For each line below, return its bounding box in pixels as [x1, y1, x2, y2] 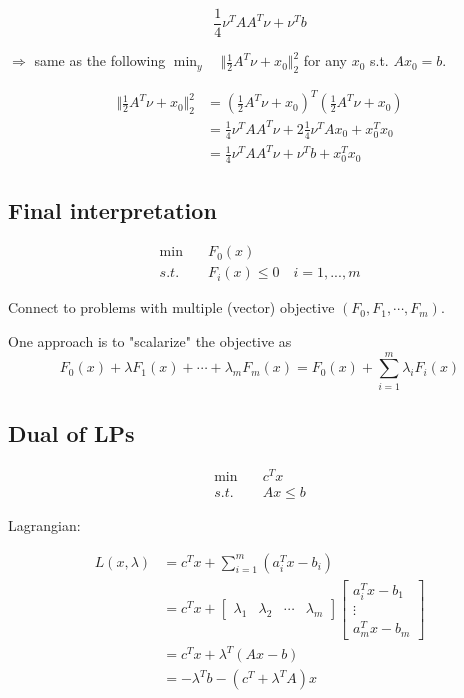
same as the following [34, 50, 166, 71]
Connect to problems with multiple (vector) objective [8, 297, 335, 318]
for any [303, 50, 347, 71]
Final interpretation [8, 194, 217, 225]
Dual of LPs [8, 418, 135, 449]
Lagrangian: [8, 515, 81, 536]
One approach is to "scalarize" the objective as [8, 330, 292, 351]
